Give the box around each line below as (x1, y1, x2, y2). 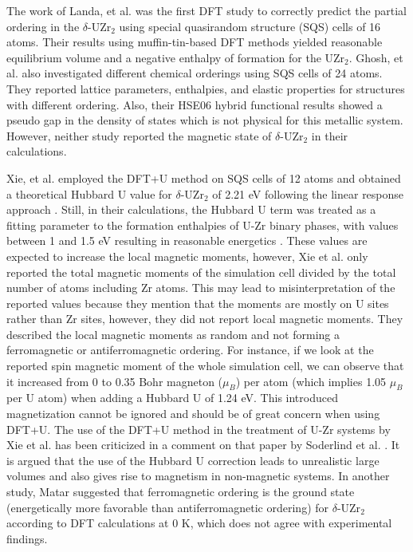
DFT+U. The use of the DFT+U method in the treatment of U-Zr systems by (6, 420, 391, 437)
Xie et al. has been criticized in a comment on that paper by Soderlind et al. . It (6, 436, 400, 453)
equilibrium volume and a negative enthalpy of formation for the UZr (6, 49, 345, 65)
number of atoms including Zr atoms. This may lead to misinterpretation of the (6, 279, 395, 296)
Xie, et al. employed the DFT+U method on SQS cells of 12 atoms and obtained (6, 169, 401, 186)
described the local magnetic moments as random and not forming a (6, 325, 340, 342)
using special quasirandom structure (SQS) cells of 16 (119, 18, 381, 34)
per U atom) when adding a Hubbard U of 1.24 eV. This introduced (6, 389, 338, 406)
